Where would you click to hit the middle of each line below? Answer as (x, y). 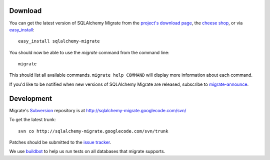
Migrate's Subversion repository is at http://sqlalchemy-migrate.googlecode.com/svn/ (98, 110)
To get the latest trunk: (32, 120)
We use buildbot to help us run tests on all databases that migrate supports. (87, 152)
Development (31, 98)
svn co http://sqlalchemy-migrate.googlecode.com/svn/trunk (93, 131)
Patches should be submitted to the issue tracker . (60, 142)
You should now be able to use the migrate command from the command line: (89, 52)
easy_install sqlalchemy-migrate (59, 41)
